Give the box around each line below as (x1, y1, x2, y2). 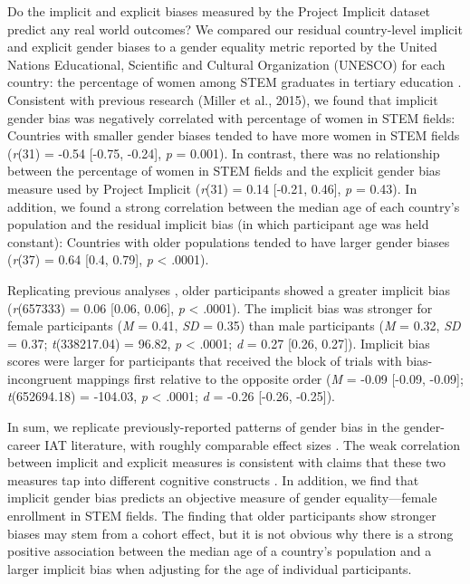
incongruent (7, 369, 73, 388)
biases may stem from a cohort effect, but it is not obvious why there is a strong (7, 523, 454, 542)
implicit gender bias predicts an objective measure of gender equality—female (7, 488, 437, 507)
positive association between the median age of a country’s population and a (7, 541, 432, 560)
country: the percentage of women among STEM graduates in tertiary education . (7, 72, 462, 91)
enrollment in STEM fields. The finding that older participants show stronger (7, 506, 436, 525)
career (7, 435, 41, 454)
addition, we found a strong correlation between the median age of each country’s (7, 196, 460, 215)
